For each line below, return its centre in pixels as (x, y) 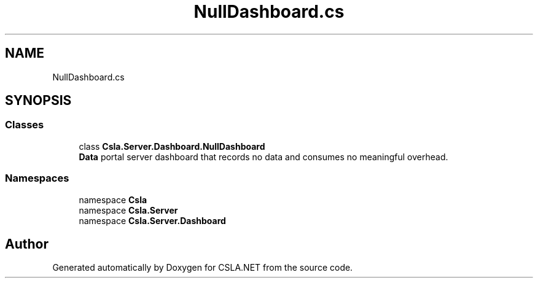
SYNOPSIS (38, 101)
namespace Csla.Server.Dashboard (152, 220)
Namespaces (37, 178)
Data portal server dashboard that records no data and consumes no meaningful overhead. (263, 157)
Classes (25, 125)
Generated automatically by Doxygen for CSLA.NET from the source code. (203, 268)
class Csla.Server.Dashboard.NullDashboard (172, 146)
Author (27, 244)
